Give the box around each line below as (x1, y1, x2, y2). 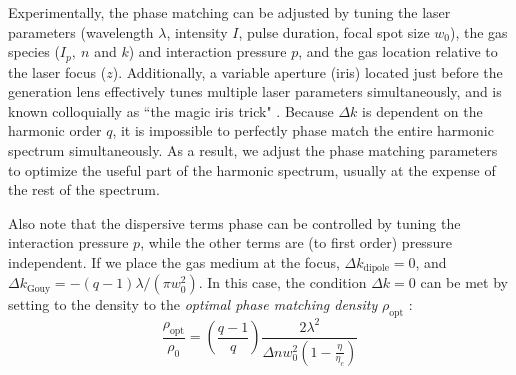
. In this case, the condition (198, 272, 367, 293)
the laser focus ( (8, 61, 107, 82)
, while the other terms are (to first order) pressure (140, 232, 452, 253)
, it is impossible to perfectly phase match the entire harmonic (112, 120, 494, 141)
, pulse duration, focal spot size (238, 21, 430, 42)
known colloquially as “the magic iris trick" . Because (8, 100, 334, 121)
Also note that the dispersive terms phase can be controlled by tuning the (8, 212, 461, 233)
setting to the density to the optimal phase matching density (8, 294, 378, 315)
